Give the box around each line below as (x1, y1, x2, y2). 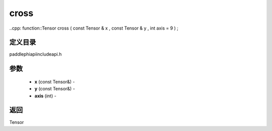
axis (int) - (34, 93, 56, 99)
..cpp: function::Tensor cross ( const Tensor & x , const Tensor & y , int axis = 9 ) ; (9, 25, 179, 31)
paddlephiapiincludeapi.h (9, 51, 62, 57)
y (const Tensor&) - (34, 86, 75, 92)
